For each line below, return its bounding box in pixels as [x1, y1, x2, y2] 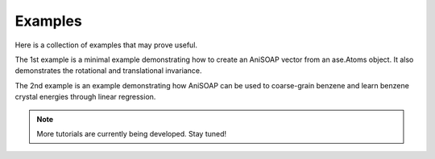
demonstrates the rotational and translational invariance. [14, 66, 202, 75]
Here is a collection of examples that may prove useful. [14, 40, 197, 50]
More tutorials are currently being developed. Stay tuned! [36, 128, 227, 138]
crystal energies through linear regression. [14, 92, 156, 102]
